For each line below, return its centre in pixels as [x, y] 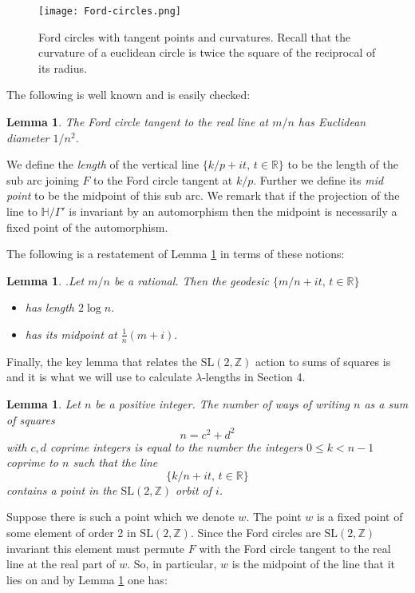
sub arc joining [43, 179]
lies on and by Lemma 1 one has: [87, 579]
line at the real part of [61, 564]
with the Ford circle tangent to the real [295, 548]
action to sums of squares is [323, 361]
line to [22, 211]
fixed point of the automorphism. [87, 227]
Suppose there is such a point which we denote [121, 517]
